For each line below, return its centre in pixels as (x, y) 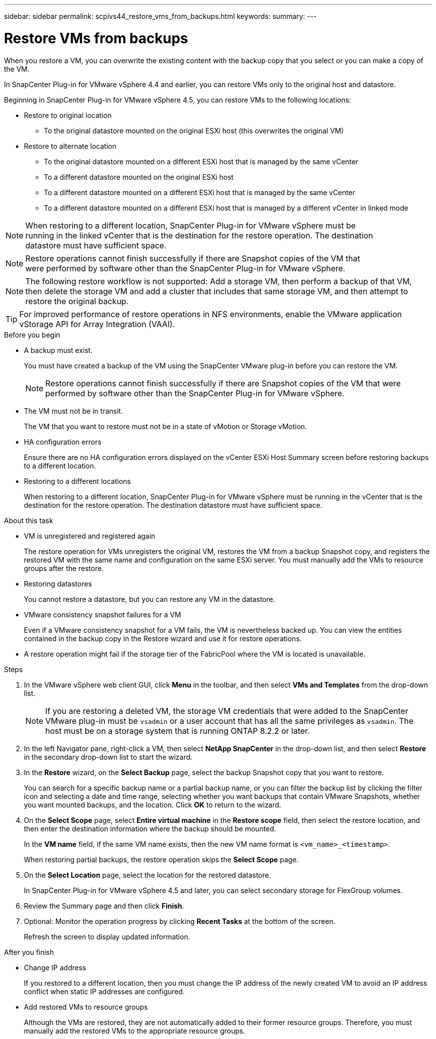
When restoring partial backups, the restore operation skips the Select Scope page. (161, 859)
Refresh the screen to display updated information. (107, 936)
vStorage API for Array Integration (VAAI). (97, 324)
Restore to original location (68, 115)
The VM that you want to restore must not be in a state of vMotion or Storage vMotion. (165, 426)
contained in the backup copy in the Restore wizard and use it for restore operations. (163, 638)
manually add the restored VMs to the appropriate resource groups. (135, 1031)
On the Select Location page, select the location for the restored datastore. (148, 875)
